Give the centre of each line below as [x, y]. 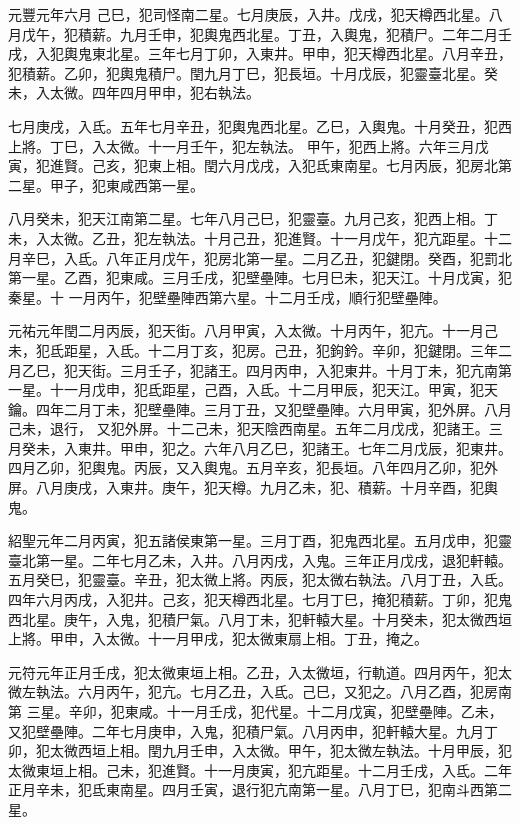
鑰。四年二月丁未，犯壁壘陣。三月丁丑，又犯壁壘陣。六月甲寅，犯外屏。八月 [260, 408]
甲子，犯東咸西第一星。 [126, 184]
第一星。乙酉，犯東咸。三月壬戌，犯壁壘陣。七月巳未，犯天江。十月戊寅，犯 [260, 277]
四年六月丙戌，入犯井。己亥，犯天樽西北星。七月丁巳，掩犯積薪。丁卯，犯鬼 [260, 599]
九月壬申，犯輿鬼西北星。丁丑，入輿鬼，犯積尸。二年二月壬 [315, 33]
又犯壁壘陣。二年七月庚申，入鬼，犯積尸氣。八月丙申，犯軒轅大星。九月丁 [253, 730]
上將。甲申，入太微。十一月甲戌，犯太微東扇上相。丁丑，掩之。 [218, 638]
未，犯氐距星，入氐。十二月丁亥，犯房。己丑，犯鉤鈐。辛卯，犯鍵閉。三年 [253, 349]
